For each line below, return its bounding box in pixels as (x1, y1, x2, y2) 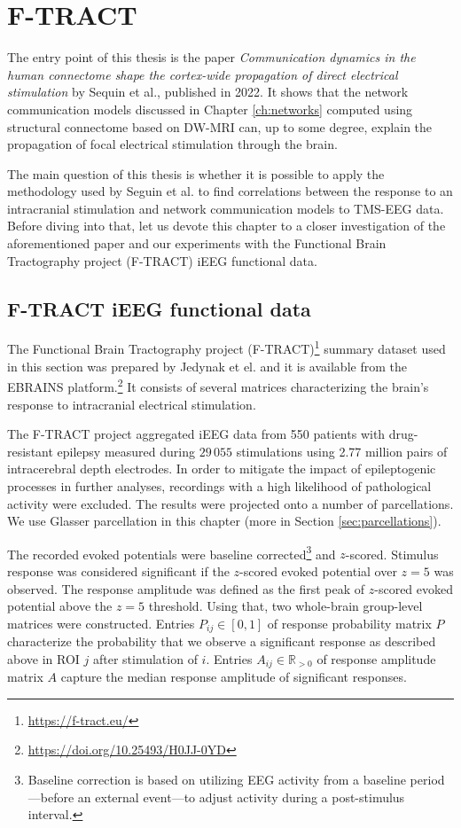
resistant (7, 441, 53, 460)
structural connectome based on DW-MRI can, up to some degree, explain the (7, 117, 433, 136)
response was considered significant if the (7, 561, 230, 580)
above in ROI (7, 649, 80, 668)
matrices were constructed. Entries (7, 613, 195, 632)
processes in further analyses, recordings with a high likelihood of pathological (7, 476, 432, 495)
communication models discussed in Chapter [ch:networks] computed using (7, 99, 413, 118)
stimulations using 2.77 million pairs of (236, 441, 448, 460)
